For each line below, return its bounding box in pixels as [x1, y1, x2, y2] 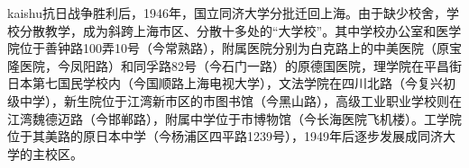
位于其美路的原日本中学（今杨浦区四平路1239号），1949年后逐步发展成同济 [7, 127, 443, 146]
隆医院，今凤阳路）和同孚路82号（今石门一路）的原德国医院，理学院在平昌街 [7, 56, 462, 75]
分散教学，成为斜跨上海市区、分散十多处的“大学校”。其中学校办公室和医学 [19, 21, 462, 40]
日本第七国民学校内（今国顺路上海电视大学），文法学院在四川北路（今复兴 [7, 74, 443, 93]
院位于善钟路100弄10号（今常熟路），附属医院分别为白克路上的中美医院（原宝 [7, 39, 462, 57]
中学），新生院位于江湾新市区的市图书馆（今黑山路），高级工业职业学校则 [19, 91, 449, 110]
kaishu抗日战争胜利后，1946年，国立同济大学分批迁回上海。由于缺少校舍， [7, 4, 446, 22]
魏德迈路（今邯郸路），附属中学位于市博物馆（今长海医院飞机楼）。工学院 [32, 109, 462, 128]
